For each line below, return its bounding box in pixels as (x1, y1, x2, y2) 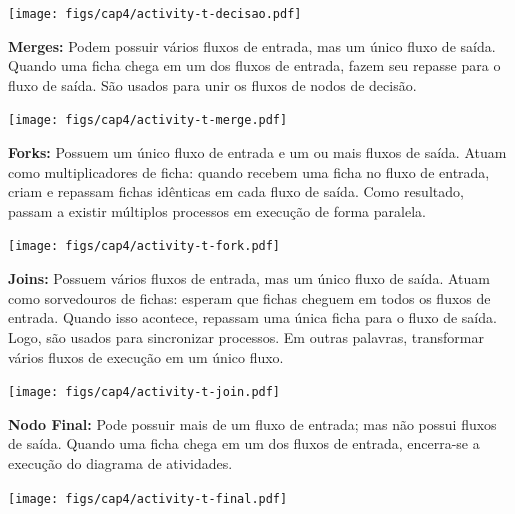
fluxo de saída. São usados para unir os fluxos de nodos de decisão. (8, 74, 417, 95)
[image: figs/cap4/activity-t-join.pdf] (8, 385, 281, 400)
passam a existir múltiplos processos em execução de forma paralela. (8, 200, 426, 221)
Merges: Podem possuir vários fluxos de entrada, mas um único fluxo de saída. (8, 35, 496, 56)
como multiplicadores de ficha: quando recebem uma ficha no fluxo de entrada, (8, 161, 490, 182)
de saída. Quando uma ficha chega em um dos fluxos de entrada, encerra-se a (8, 433, 480, 454)
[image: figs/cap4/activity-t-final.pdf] (8, 491, 288, 506)
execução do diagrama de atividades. (8, 452, 233, 473)
